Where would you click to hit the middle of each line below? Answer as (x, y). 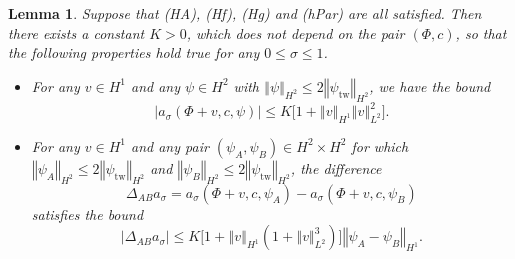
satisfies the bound (87, 213)
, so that (481, 32)
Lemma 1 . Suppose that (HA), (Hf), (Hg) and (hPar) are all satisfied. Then (245, 13)
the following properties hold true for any (134, 52)
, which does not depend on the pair (295, 32)
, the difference (336, 167)
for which (380, 145)
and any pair (170, 145)
